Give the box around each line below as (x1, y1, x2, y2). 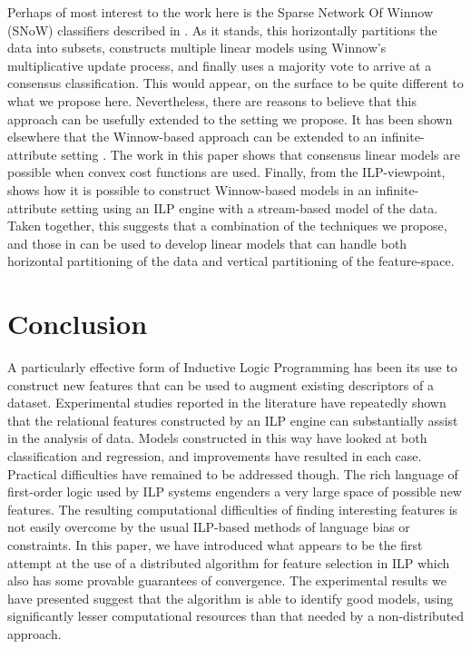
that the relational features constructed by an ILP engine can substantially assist (7, 410, 458, 429)
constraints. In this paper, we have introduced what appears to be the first (7, 535, 423, 554)
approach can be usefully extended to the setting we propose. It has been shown (7, 109, 453, 128)
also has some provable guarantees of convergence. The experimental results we (7, 571, 446, 590)
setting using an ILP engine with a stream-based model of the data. (61, 198, 438, 217)
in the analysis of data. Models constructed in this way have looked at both (7, 428, 427, 447)
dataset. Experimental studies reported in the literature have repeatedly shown (7, 393, 446, 412)
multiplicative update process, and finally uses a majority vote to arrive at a (7, 55, 432, 74)
